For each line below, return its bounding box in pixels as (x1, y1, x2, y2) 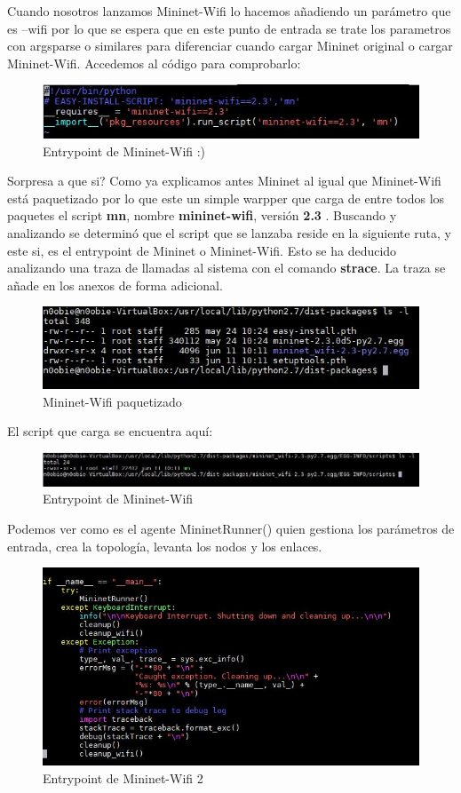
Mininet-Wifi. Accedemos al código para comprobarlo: (7, 53, 301, 72)
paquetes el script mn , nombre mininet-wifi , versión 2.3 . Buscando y (7, 206, 397, 225)
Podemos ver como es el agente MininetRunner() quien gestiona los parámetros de (7, 519, 455, 537)
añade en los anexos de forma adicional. (7, 275, 223, 294)
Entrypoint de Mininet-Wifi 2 (43, 768, 203, 787)
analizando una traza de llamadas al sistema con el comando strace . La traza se (7, 258, 446, 277)
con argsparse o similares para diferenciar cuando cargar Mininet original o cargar (7, 36, 453, 55)
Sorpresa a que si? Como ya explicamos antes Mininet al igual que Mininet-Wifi (7, 171, 441, 190)
